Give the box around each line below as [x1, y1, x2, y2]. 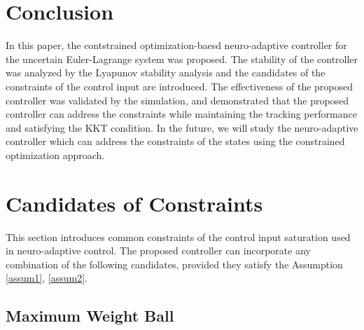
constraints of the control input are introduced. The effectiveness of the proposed [6, 78, 353, 93]
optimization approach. [6, 147, 105, 162]
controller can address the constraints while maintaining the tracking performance [6, 106, 357, 121]
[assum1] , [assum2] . [6, 270, 87, 285]
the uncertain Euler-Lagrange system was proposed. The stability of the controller [6, 51, 358, 66]
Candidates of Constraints [6, 188, 263, 217]
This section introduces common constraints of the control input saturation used [6, 229, 351, 244]
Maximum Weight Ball [6, 305, 174, 326]
